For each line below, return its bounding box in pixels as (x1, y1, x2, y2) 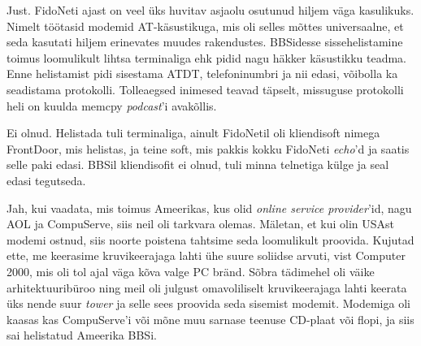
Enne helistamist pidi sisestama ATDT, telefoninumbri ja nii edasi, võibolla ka (7, 65, 398, 82)
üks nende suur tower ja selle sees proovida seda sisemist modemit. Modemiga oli (7, 295, 410, 312)
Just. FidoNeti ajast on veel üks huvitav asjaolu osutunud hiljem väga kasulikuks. (7, 2, 414, 18)
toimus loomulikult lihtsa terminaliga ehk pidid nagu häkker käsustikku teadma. (7, 49, 406, 66)
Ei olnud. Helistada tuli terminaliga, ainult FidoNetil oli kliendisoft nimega (7, 124, 380, 141)
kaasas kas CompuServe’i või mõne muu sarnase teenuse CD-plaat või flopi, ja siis (7, 310, 414, 327)
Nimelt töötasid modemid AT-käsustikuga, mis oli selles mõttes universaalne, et (7, 17, 404, 34)
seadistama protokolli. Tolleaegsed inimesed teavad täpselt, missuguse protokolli (7, 80, 404, 97)
